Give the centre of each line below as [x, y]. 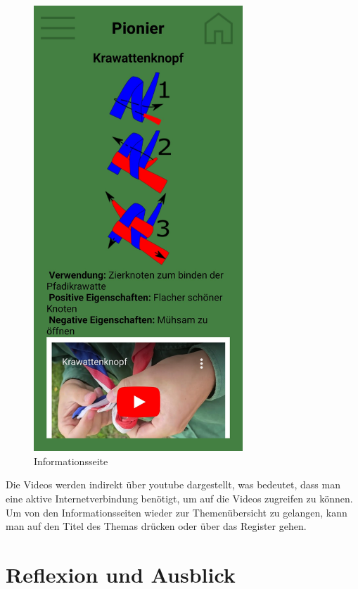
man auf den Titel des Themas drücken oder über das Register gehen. [156, 526]
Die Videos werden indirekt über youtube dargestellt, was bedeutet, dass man [173, 484]
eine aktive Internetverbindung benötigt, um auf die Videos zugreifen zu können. [179, 498]
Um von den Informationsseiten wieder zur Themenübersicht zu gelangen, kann [177, 512]
